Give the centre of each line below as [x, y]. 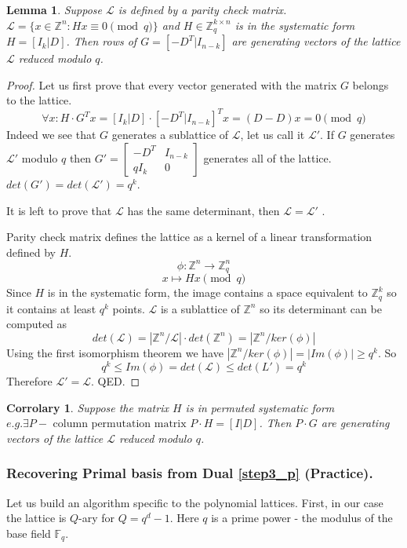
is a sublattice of [200, 308]
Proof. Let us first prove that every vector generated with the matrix [172, 84]
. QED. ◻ [116, 380]
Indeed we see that [51, 135]
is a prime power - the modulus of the [302, 518]
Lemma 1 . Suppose [55, 9]
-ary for [97, 518]
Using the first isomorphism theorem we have [115, 352]
